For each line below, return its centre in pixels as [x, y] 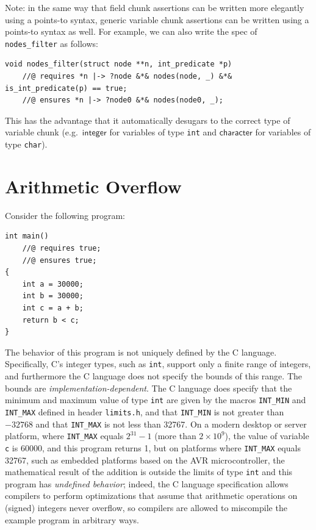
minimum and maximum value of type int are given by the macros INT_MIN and [156, 400]
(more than [175, 436]
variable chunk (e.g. [41, 132]
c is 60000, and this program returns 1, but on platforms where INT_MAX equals [153, 447]
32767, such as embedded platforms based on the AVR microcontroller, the [145, 460]
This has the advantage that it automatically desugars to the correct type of [148, 120]
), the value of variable [267, 436]
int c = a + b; [53, 308]
